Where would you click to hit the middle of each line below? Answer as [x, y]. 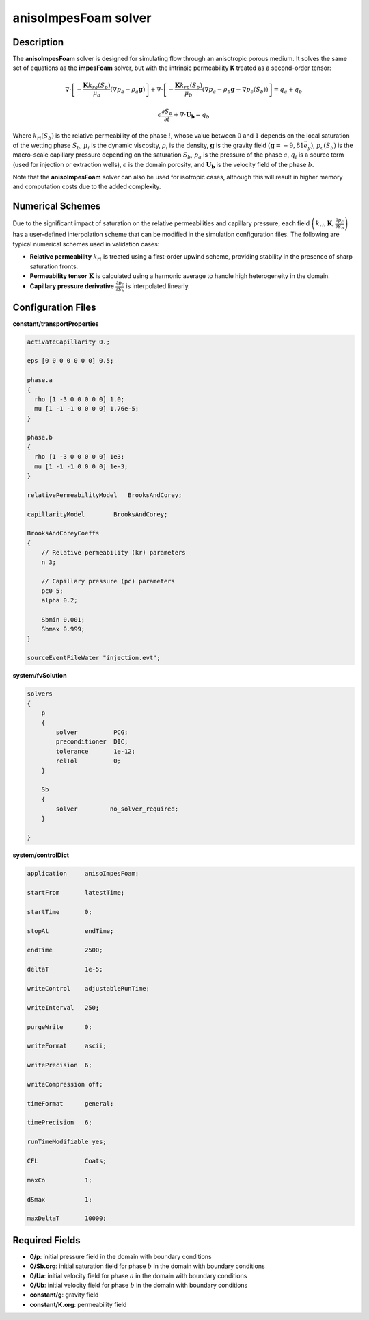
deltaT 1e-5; [65, 969]
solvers [40, 694]
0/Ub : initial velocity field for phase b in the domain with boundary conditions [139, 1285]
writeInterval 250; [63, 1007]
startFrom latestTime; [76, 893]
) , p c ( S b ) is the [332, 146]
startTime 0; [59, 912]
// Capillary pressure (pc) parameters [108, 581]
